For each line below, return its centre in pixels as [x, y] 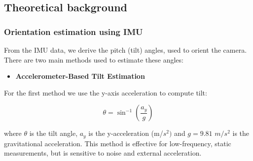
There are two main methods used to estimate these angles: [94, 59]
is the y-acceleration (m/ [126, 133]
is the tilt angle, [54, 133]
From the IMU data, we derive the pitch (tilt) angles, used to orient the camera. [126, 50]
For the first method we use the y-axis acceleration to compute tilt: [106, 92]
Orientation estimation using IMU [73, 31]
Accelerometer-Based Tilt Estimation [80, 76]
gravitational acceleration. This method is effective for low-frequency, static [118, 143]
